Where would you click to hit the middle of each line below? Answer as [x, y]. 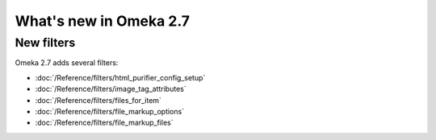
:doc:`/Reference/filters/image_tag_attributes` [111, 89]
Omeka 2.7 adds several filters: [67, 63]
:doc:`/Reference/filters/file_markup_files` [104, 123]
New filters [45, 43]
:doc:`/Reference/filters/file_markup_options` [110, 111]
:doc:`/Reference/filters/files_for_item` [98, 100]
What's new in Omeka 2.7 [102, 21]
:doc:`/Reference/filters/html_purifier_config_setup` [120, 77]
